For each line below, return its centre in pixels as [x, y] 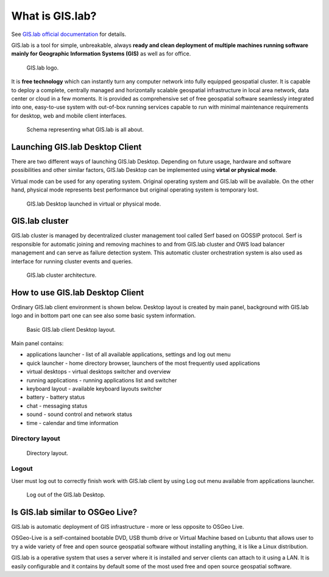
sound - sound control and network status [79, 414]
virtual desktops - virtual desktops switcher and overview [99, 371]
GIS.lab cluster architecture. [62, 275]
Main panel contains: [37, 343]
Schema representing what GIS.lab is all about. [85, 130]
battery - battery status [56, 397]
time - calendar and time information [73, 423]
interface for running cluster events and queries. [72, 261]
